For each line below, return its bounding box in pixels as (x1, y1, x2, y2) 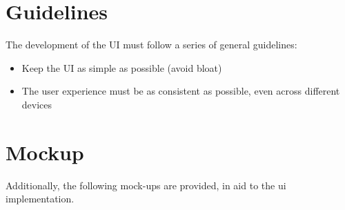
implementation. (6, 191, 75, 206)
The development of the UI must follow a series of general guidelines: (6, 37, 297, 52)
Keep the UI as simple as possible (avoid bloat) (21, 60, 222, 75)
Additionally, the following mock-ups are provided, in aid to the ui (6, 178, 286, 192)
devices (21, 97, 52, 111)
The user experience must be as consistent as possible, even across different (21, 84, 340, 98)
